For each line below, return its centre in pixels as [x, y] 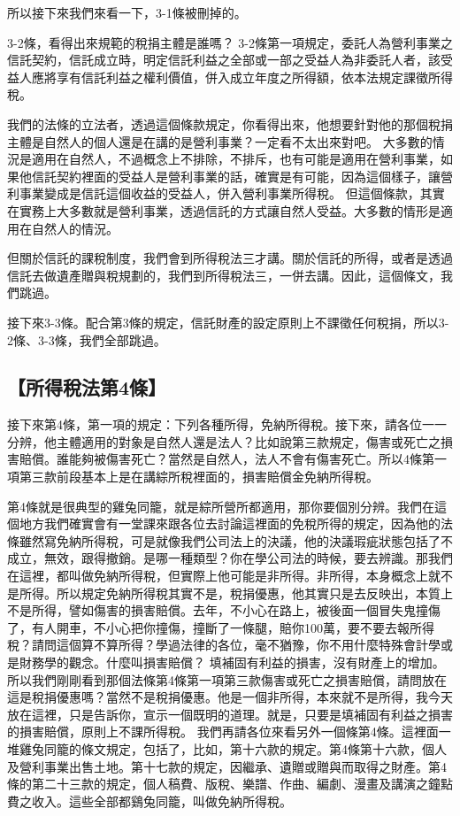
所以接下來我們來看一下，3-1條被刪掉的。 [127, 12]
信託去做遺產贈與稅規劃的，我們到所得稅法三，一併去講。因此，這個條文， [224, 275]
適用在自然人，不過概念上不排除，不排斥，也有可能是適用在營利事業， [236, 159]
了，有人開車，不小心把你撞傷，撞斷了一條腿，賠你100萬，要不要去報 [208, 627]
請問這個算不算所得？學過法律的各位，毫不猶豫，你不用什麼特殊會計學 [236, 645]
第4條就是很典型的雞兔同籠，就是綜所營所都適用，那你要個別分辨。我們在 [221, 506]
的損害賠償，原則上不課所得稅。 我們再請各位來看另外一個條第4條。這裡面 [223, 731]
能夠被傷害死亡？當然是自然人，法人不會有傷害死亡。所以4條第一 [257, 459]
